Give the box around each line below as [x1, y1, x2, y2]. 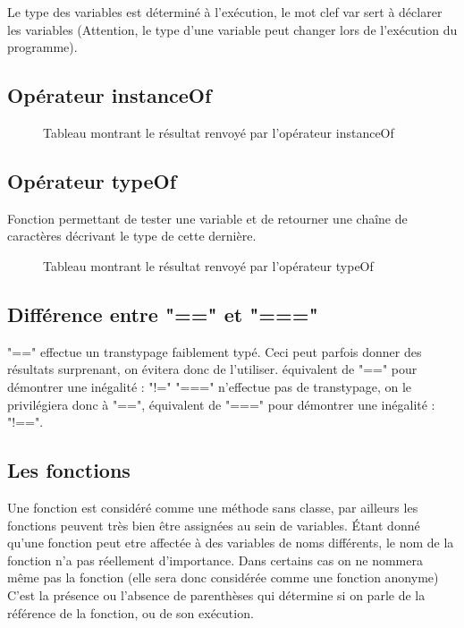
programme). [7, 38, 78, 56]
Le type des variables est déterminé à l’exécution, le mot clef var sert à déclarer [7, 3, 443, 21]
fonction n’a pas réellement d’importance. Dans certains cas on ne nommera [7, 550, 423, 569]
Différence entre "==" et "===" [7, 300, 318, 327]
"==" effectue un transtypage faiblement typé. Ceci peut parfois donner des [7, 342, 422, 361]
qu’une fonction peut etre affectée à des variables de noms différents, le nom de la [7, 533, 454, 552]
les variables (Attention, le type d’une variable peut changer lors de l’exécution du [7, 20, 458, 38]
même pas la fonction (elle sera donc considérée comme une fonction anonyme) [7, 568, 439, 587]
